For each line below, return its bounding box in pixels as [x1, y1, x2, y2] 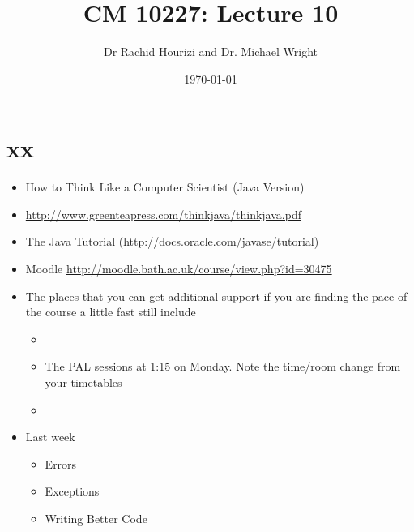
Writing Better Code [45, 509, 147, 526]
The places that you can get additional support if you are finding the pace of [25, 287, 408, 304]
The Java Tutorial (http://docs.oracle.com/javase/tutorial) [25, 233, 319, 250]
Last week [25, 428, 75, 445]
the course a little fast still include [25, 303, 196, 320]
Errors [45, 455, 77, 472]
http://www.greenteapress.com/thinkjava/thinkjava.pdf [25, 205, 301, 222]
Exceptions [45, 483, 100, 500]
